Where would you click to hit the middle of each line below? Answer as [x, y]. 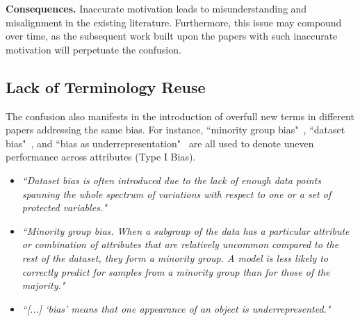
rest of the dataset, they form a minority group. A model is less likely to [175, 257]
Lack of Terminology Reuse [106, 87]
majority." [43, 285]
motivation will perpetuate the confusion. [93, 49]
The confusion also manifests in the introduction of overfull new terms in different [180, 116]
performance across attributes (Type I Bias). [101, 157]
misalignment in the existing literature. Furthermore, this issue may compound [174, 22]
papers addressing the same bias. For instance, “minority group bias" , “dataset [175, 130]
